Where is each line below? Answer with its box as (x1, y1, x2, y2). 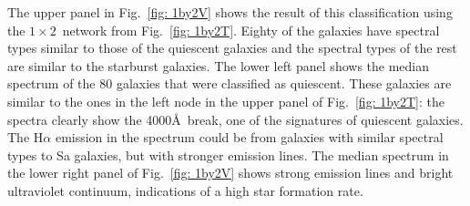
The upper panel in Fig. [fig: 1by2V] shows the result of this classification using (7, 3, 453, 21)
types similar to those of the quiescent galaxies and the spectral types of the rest (7, 38, 457, 57)
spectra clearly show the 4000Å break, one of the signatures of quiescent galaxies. (7, 109, 464, 129)
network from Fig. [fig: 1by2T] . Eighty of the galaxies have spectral (62, 20, 440, 39)
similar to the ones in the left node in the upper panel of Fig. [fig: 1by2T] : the (7, 91, 444, 110)
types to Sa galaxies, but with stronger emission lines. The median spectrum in (7, 145, 449, 164)
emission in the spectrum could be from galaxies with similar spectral (55, 128, 444, 147)
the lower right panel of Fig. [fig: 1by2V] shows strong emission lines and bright (7, 163, 454, 182)
